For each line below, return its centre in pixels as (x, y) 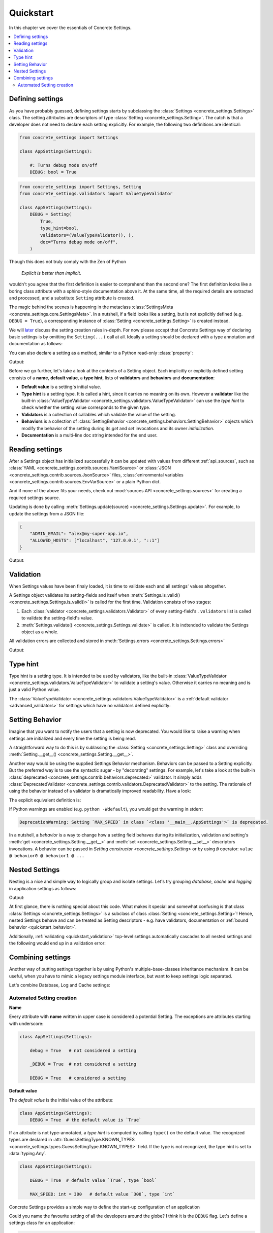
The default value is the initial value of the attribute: (61, 1100)
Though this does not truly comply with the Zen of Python (68, 262)
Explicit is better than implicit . (51, 273)
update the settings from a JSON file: (47, 513)
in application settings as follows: (43, 888)
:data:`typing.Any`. (28, 1154)
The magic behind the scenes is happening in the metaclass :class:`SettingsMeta (91, 307)
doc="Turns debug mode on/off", (79, 242)
